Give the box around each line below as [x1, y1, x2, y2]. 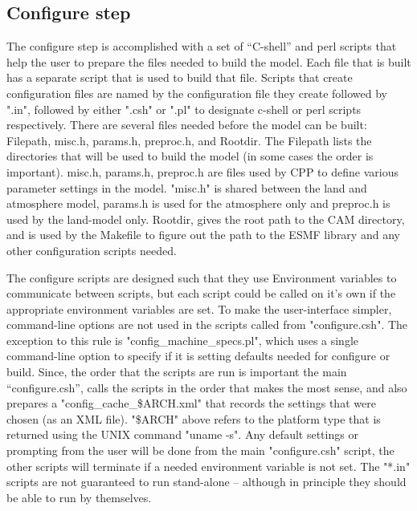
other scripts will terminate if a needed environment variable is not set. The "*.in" [6, 457, 411, 474]
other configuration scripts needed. [6, 241, 177, 258]
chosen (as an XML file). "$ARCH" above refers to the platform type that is [6, 410, 381, 427]
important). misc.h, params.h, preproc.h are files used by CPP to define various [6, 163, 399, 180]
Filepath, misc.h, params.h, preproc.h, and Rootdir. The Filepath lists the [6, 132, 372, 148]
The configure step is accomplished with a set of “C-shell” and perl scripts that [6, 38, 397, 55]
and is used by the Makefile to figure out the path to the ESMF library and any [6, 226, 400, 243]
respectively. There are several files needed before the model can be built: [6, 116, 367, 133]
